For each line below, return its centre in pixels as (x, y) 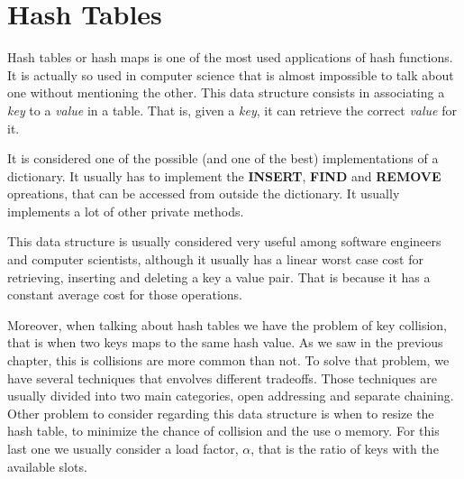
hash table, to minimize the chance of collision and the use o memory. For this (223, 431)
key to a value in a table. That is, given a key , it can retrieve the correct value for (232, 110)
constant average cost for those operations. (125, 295)
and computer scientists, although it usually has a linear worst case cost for (215, 259)
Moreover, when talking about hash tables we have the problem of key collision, (227, 324)
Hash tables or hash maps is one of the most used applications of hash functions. (230, 57)
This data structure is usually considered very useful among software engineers (224, 241)
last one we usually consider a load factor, (123, 448)
